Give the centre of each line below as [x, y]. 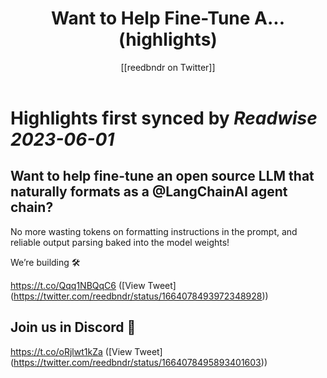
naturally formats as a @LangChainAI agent [149, 192]
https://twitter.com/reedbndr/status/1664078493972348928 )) [141, 296]
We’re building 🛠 [45, 262]
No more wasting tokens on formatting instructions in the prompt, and [154, 231]
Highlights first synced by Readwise [164, 118]
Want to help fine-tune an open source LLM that [162, 176]
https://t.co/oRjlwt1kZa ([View [71, 351]
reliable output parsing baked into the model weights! [120, 242]
